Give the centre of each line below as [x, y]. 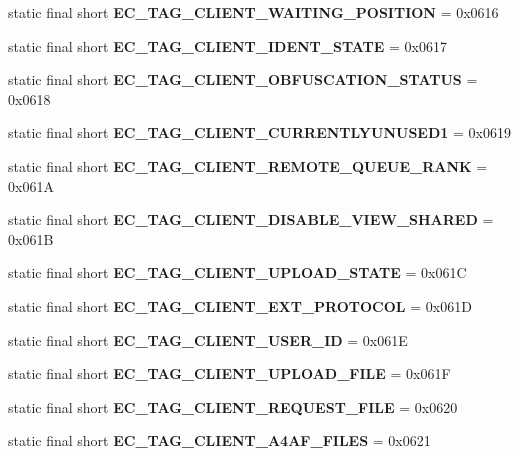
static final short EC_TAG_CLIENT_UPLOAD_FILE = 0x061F [229, 373]
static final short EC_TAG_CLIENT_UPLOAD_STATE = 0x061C [237, 272]
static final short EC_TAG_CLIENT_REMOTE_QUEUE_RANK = [248, 165]
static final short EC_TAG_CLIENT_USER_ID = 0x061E [208, 339]
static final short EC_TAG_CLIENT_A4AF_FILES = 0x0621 [219, 440]
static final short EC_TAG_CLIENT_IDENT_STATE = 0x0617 [227, 45]
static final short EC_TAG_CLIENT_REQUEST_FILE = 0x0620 [233, 406]
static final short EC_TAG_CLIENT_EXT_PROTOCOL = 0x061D [240, 305]
